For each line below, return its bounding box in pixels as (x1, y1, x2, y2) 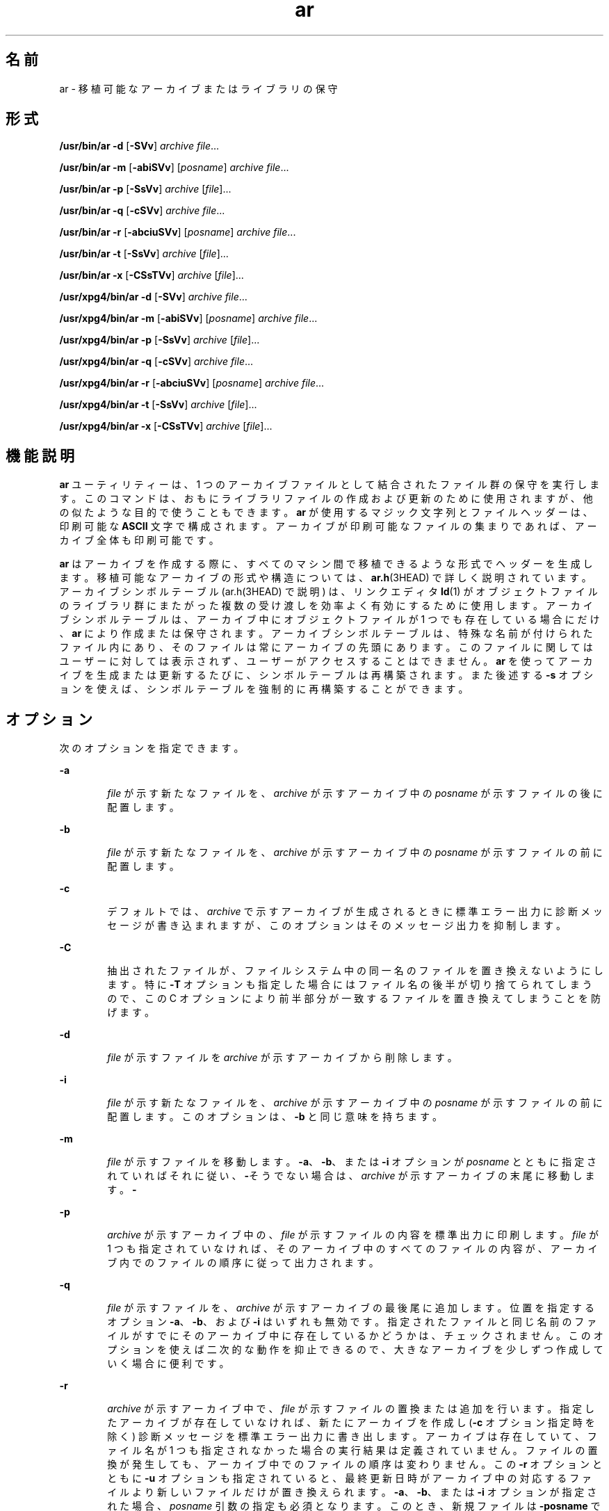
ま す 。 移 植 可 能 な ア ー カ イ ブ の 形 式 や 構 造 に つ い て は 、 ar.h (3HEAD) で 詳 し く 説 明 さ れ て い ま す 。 (59, 572, 592, 584)
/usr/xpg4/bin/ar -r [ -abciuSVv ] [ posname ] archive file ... (59, 377, 325, 389)
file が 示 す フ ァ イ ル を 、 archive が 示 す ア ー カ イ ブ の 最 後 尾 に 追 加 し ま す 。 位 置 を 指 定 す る (107, 1302, 594, 1314)
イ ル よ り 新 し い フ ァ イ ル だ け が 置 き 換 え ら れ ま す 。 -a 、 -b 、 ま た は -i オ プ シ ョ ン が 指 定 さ (107, 1486, 597, 1498)
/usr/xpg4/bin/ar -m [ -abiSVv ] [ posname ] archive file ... (59, 312, 318, 325)
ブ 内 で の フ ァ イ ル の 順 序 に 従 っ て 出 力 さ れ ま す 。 (107, 1257, 379, 1269)
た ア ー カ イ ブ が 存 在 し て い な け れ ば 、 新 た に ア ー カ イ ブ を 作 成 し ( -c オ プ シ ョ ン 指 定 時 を (107, 1416, 595, 1429)
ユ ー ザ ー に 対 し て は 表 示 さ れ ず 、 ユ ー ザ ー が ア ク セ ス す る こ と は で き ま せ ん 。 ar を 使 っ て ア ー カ (59, 655, 593, 668)
